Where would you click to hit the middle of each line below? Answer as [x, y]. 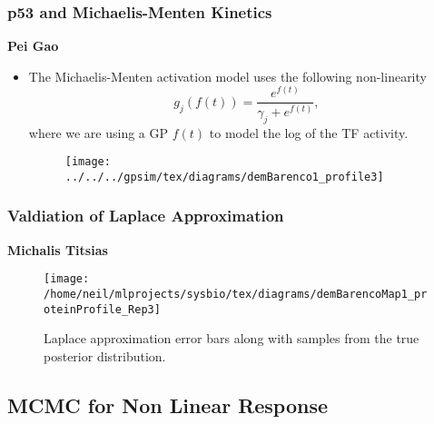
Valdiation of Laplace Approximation [146, 216]
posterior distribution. [105, 355]
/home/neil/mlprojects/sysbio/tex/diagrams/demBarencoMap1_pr [236, 294]
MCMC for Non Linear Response [168, 404]
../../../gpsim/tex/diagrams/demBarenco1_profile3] [224, 177]
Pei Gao [33, 46]
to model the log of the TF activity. [309, 132]
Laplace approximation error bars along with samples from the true [232, 338]
